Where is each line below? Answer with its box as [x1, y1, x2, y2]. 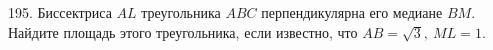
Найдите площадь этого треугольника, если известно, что [8, 21, 358, 42]
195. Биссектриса [8, 2, 112, 22]
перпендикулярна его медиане [261, 2, 443, 22]
